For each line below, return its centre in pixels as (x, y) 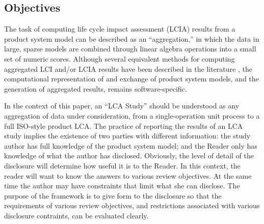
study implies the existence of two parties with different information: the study (127, 136)
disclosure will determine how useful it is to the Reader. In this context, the (122, 165)
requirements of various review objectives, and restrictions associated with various (132, 205)
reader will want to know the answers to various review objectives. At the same (128, 175)
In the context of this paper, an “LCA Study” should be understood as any (122, 106)
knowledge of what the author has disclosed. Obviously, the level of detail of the (129, 156)
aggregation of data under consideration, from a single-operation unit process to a (132, 115)
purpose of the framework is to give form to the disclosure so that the (113, 195)
